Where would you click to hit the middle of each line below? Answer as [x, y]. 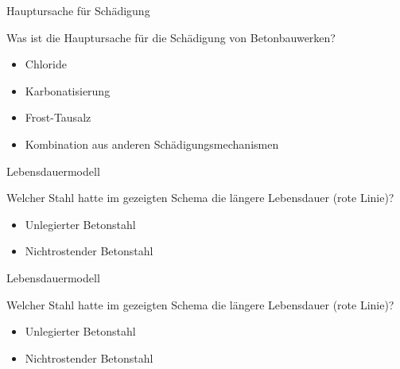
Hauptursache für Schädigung [78, 10]
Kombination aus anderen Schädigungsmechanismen [152, 144]
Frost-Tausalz [58, 117]
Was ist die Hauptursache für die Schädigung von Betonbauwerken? [171, 37]
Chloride [46, 64]
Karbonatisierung [68, 90]
